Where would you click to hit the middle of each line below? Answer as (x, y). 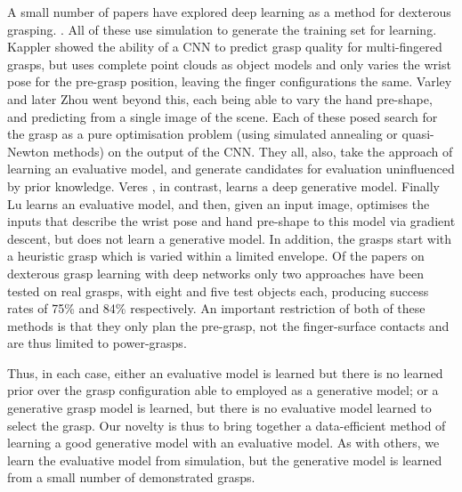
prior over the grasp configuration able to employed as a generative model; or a (223, 390)
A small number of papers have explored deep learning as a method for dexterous (229, 12)
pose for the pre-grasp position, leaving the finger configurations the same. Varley (230, 81)
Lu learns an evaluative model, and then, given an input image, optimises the (219, 203)
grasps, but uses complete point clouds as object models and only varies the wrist (229, 64)
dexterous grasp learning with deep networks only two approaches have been (215, 273)
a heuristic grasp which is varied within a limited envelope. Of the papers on (216, 256)
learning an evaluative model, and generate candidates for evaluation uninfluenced (231, 169)
